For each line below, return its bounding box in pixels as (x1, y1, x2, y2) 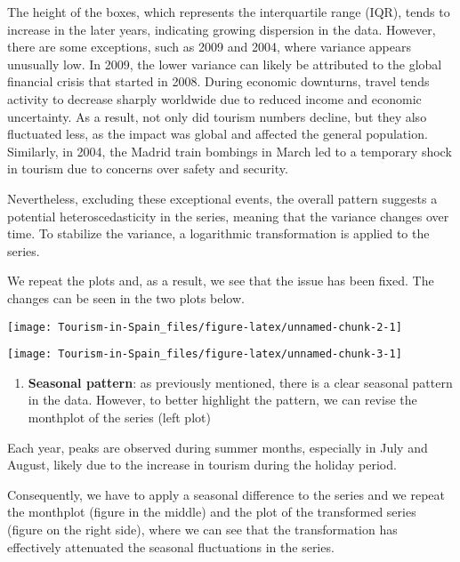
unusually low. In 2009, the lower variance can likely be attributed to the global (7, 54, 442, 73)
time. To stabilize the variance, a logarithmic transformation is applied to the (7, 224, 430, 243)
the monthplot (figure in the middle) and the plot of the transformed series (7, 502, 416, 521)
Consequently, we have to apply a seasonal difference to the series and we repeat (7, 485, 445, 503)
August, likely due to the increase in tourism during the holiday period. (7, 455, 397, 474)
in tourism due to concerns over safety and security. (7, 159, 288, 178)
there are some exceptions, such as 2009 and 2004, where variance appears (7, 37, 411, 56)
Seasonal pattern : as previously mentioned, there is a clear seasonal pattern (28, 373, 453, 391)
